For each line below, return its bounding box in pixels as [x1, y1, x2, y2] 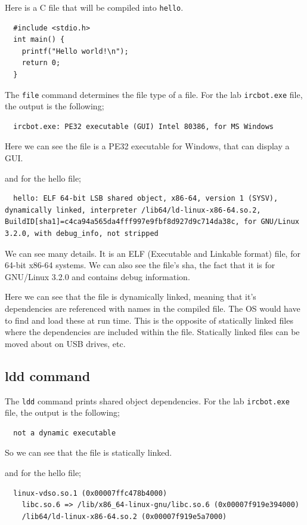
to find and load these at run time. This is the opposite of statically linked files [5, 314, 293, 326]
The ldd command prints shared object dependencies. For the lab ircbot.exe [5, 394, 290, 407]
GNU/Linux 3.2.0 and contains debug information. [5, 270, 190, 283]
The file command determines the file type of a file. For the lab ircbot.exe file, [5, 88, 303, 100]
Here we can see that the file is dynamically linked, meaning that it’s [5, 290, 256, 303]
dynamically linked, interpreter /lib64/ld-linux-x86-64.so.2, [5, 205, 261, 214]
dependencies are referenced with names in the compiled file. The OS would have [5, 302, 300, 314]
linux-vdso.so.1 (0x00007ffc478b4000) [13, 489, 168, 498]
